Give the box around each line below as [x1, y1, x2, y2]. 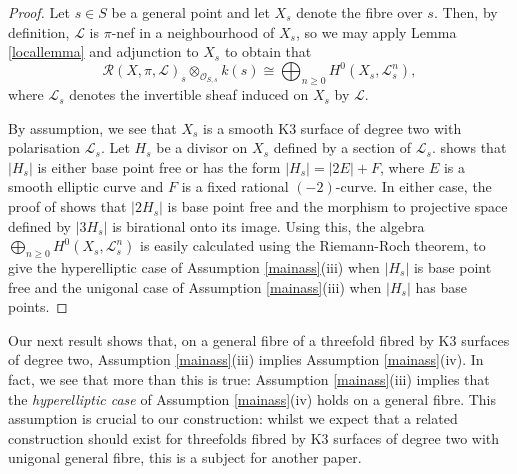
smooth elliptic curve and [8, 176, 164, 197]
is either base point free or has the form [37, 156, 281, 177]
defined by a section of [273, 137, 412, 158]
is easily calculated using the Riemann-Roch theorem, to [140, 235, 486, 256]
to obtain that [224, 41, 312, 62]
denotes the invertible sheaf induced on [69, 84, 309, 105]
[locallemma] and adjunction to [8, 41, 199, 62]
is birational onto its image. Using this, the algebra [112, 215, 425, 236]
